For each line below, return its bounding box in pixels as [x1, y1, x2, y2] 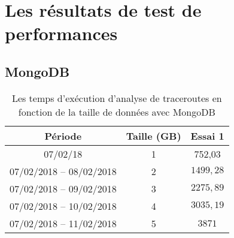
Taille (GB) [126, 128, 181, 143]
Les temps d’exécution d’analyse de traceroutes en [11, 91, 222, 105]
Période [44, 128, 82, 143]
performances [5, 21, 118, 46]
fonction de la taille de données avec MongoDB [18, 104, 215, 119]
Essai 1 [190, 128, 224, 143]
